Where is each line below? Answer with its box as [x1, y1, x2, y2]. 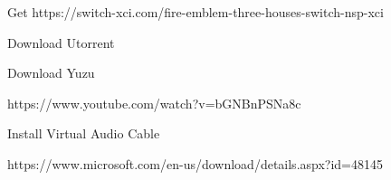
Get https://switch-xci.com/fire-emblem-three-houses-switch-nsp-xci [7, 3, 384, 21]
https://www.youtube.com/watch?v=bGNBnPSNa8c [7, 93, 301, 112]
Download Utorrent [7, 33, 115, 52]
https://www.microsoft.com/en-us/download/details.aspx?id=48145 [7, 154, 384, 173]
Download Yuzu [7, 63, 95, 82]
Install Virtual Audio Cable [7, 124, 160, 143]
